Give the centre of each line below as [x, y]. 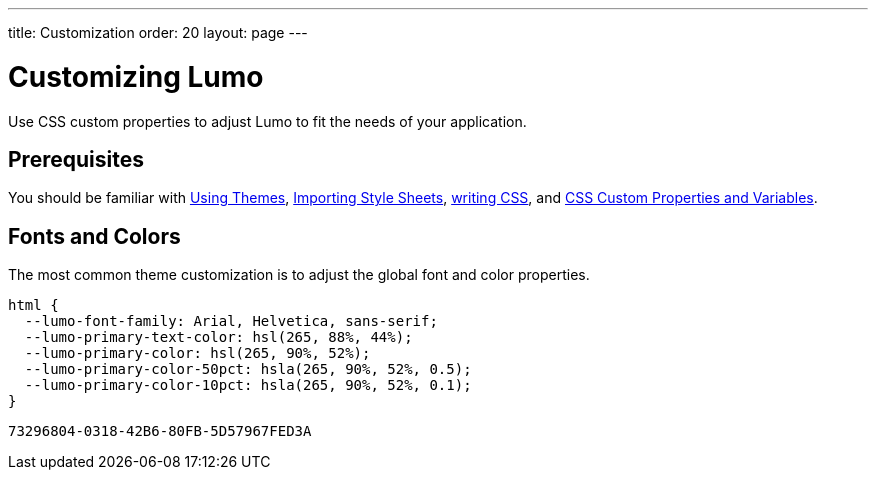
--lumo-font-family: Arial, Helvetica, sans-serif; [231, 321]
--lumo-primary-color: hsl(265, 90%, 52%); [197, 353]
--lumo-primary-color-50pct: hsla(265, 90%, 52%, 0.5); [248, 369]
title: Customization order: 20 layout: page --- [158, 32]
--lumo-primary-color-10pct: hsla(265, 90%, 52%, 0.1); [248, 385]
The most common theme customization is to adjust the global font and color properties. [299, 275]
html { [33, 305]
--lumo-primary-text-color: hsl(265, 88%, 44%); [218, 337]
